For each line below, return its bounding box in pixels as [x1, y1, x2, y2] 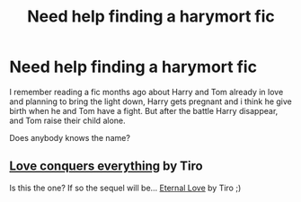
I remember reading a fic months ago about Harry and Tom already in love [9, 86, 284, 97]
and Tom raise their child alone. [9, 115, 126, 126]
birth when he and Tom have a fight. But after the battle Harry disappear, [9, 105, 279, 116]
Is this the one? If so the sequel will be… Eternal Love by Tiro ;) [9, 182, 242, 193]
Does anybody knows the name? [9, 132, 130, 143]
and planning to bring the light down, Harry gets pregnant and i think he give [9, 96, 292, 107]
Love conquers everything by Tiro [9, 159, 204, 174]
